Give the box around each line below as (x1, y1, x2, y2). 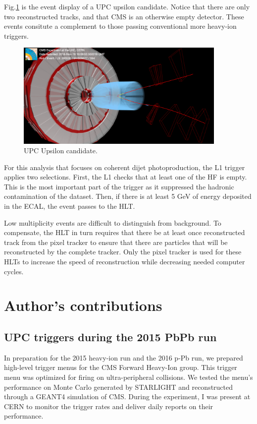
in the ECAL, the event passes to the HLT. (4, 201, 135, 211)
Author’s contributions (4, 295, 162, 315)
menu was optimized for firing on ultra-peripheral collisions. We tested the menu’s (4, 371, 253, 382)
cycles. (4, 266, 24, 276)
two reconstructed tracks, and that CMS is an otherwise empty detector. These (4, 11, 244, 21)
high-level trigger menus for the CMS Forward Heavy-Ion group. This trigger (4, 362, 237, 372)
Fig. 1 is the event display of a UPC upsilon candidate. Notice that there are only (4, 1, 250, 11)
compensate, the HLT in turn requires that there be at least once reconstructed (4, 227, 245, 238)
